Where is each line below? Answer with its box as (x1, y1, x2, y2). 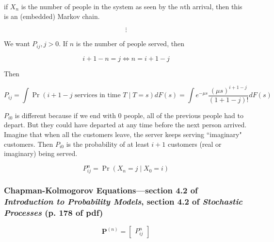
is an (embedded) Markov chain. (4, 11, 100, 21)
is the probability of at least (66, 138, 149, 149)
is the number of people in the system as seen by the (21, 1, 178, 11)
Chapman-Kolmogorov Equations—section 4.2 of (4, 184, 198, 196)
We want (4, 38, 30, 49)
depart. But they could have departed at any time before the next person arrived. (4, 120, 247, 130)
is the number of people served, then (76, 38, 184, 49)
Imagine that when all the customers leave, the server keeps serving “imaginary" (4, 129, 242, 139)
